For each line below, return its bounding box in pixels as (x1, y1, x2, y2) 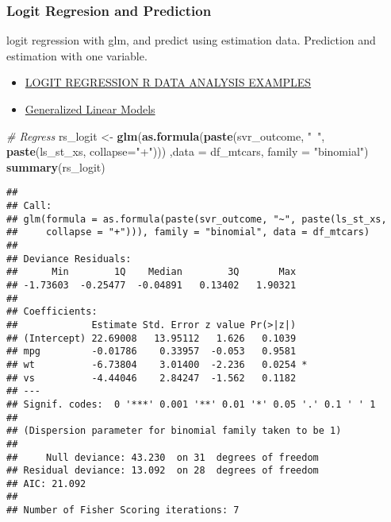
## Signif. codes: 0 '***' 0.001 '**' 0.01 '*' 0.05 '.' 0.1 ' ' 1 (6, 398, 376, 410)
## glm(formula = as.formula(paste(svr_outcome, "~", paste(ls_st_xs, (6, 213, 387, 225)
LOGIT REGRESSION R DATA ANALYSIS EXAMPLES (25, 74, 312, 91)
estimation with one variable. (6, 47, 148, 64)
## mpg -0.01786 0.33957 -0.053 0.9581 (6, 346, 297, 358)
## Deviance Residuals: (6, 253, 132, 265)
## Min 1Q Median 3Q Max (6, 266, 297, 278)
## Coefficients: (6, 306, 98, 318)
